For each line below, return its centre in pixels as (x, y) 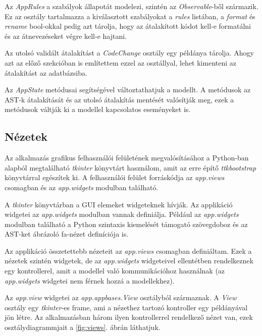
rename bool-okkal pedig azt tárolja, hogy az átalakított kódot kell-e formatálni (128, 26)
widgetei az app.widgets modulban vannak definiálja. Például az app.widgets (122, 214)
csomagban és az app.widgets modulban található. (82, 187)
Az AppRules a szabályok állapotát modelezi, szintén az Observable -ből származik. (132, 6)
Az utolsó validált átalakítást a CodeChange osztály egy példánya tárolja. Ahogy (129, 53)
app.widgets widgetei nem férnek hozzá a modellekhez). (90, 280)
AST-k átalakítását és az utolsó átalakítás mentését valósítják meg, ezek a (119, 99)
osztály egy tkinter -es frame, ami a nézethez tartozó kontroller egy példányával (126, 307)
